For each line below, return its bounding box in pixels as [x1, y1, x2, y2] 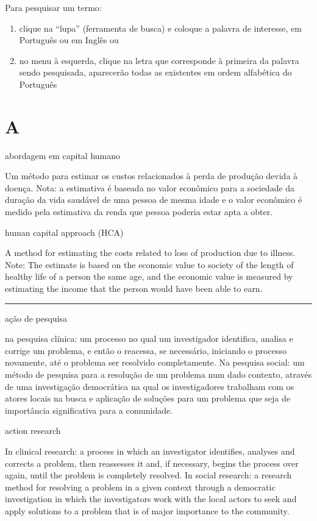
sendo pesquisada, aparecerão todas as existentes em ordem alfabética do [19, 66, 292, 79]
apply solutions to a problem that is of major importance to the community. [5, 504, 290, 517]
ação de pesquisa [5, 311, 68, 324]
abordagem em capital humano [5, 149, 121, 161]
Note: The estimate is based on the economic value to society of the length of [5, 258, 294, 271]
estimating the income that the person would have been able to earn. [5, 282, 263, 295]
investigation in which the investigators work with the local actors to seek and [5, 492, 297, 505]
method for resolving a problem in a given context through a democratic [5, 480, 276, 493]
